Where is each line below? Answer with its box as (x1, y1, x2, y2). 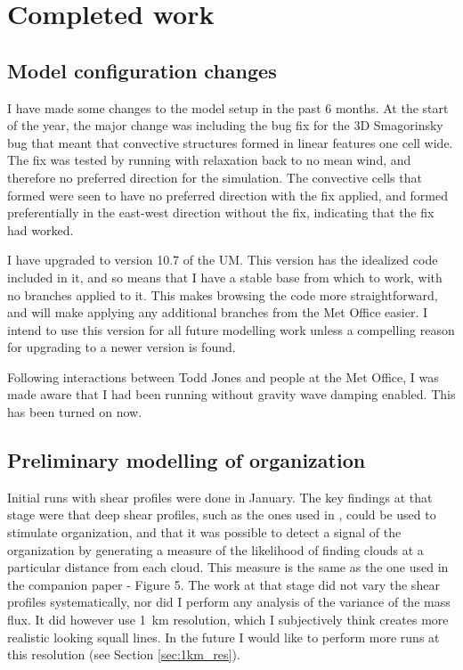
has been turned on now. (7, 403, 142, 421)
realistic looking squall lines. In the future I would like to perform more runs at (7, 627, 440, 646)
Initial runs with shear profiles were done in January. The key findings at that (7, 487, 433, 506)
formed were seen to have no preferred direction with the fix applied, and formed (7, 185, 449, 204)
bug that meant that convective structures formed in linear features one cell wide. (7, 133, 453, 151)
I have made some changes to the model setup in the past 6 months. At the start (7, 98, 449, 117)
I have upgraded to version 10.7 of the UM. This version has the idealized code (7, 250, 438, 269)
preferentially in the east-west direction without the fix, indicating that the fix (7, 203, 435, 222)
